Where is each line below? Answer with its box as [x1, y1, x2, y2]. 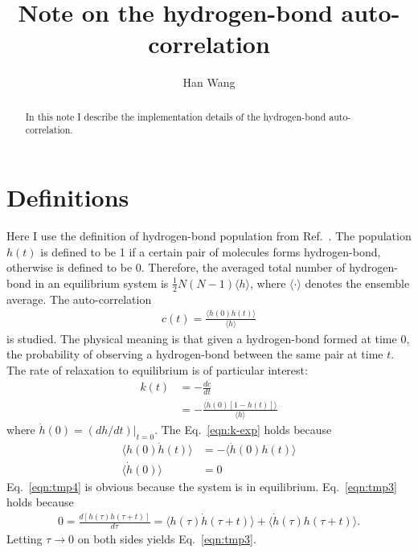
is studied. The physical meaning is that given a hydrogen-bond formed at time [6, 330, 397, 346]
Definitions [6, 181, 129, 214]
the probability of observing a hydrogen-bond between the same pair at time [6, 346, 383, 363]
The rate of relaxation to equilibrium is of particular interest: [6, 362, 308, 379]
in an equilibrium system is [35, 274, 169, 291]
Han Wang [182, 74, 236, 91]
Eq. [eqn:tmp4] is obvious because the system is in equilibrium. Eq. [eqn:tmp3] [6, 477, 397, 494]
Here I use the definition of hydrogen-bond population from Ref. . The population [6, 227, 412, 244]
